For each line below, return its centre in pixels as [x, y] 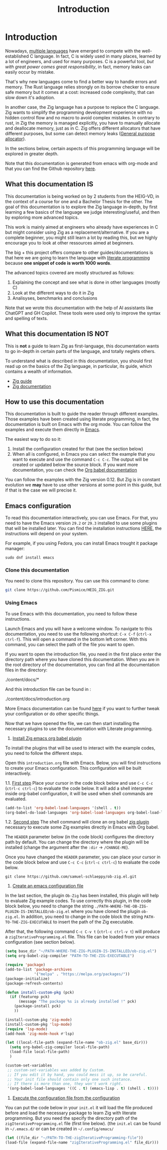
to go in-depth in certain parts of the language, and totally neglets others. [80, 351]
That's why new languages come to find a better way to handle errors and [81, 82]
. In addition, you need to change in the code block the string [81, 917]
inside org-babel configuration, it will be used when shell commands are [79, 793]
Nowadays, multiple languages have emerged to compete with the [73, 51]
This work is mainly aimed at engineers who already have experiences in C [82, 227]
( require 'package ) [25, 965]
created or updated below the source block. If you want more [75, 465]
